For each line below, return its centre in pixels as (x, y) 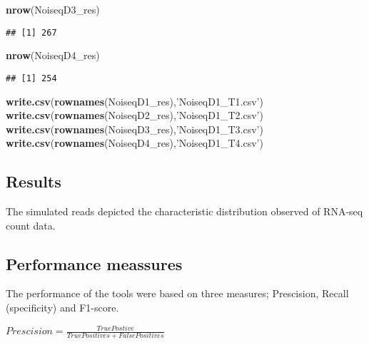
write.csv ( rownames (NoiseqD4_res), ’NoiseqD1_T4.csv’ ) (135, 143)
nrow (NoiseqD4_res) (53, 55)
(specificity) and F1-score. (62, 308)
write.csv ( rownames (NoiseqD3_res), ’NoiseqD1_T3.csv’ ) (135, 129)
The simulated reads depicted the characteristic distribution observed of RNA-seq (184, 211)
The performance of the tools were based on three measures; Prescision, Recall (177, 293)
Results (34, 181)
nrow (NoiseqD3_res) (53, 9)
